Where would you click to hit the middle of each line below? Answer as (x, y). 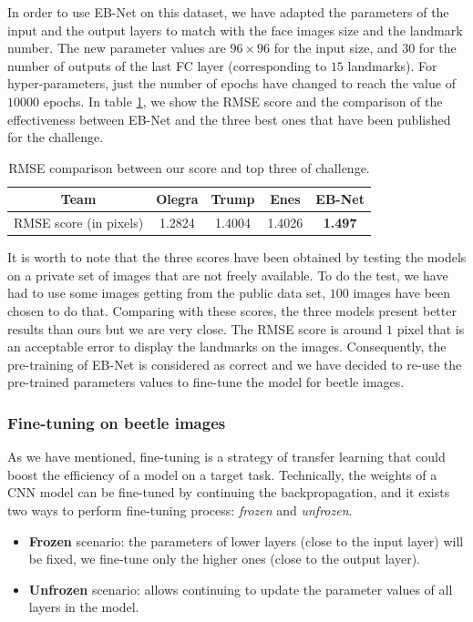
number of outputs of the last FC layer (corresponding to (167, 65)
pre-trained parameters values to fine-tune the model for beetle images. (206, 382)
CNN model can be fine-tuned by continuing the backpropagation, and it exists (229, 492)
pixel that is (431, 328)
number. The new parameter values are (117, 48)
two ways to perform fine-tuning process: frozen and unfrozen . (180, 510)
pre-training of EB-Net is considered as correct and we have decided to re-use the (235, 364)
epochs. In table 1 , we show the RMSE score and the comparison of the (243, 101)
